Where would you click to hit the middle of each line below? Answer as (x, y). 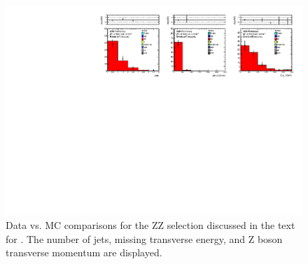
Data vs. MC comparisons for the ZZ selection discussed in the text (150, 225)
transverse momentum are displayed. (84, 252)
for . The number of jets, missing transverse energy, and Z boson (144, 238)
